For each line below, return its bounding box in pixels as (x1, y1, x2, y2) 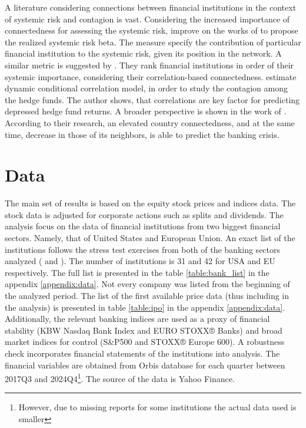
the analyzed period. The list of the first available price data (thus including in (5, 289, 289, 301)
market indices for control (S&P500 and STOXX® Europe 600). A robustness (5, 335, 285, 348)
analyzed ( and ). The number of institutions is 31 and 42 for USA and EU (5, 255, 275, 267)
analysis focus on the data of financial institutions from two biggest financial (5, 220, 281, 232)
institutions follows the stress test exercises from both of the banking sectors (5, 243, 281, 255)
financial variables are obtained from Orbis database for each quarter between (5, 358, 285, 371)
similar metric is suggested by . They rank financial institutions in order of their (5, 58, 294, 71)
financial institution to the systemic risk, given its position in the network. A (5, 47, 282, 60)
